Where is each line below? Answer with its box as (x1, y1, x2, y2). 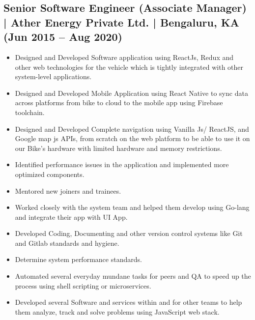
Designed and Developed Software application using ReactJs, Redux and (15, 52, 234, 62)
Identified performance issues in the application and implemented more (15, 159, 229, 170)
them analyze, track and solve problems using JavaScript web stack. (15, 306, 220, 317)
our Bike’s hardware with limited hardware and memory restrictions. (15, 143, 222, 153)
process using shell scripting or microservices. (15, 280, 151, 291)
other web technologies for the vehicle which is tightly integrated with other (15, 61, 244, 72)
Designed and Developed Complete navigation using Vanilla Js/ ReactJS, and (15, 123, 249, 134)
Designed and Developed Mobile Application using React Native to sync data (15, 87, 248, 98)
